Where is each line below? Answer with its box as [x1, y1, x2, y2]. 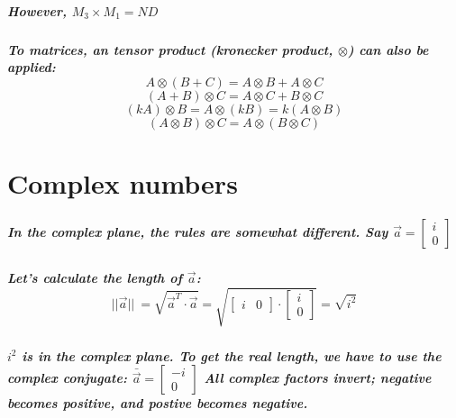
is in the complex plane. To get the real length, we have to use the [22, 346, 442, 365]
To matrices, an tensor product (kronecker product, [7, 40, 333, 59]
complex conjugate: [7, 368, 127, 387]
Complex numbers [7, 164, 238, 201]
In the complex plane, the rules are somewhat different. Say [7, 222, 388, 241]
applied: [7, 58, 56, 77]
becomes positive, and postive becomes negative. [7, 394, 308, 413]
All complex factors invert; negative [204, 368, 432, 387]
